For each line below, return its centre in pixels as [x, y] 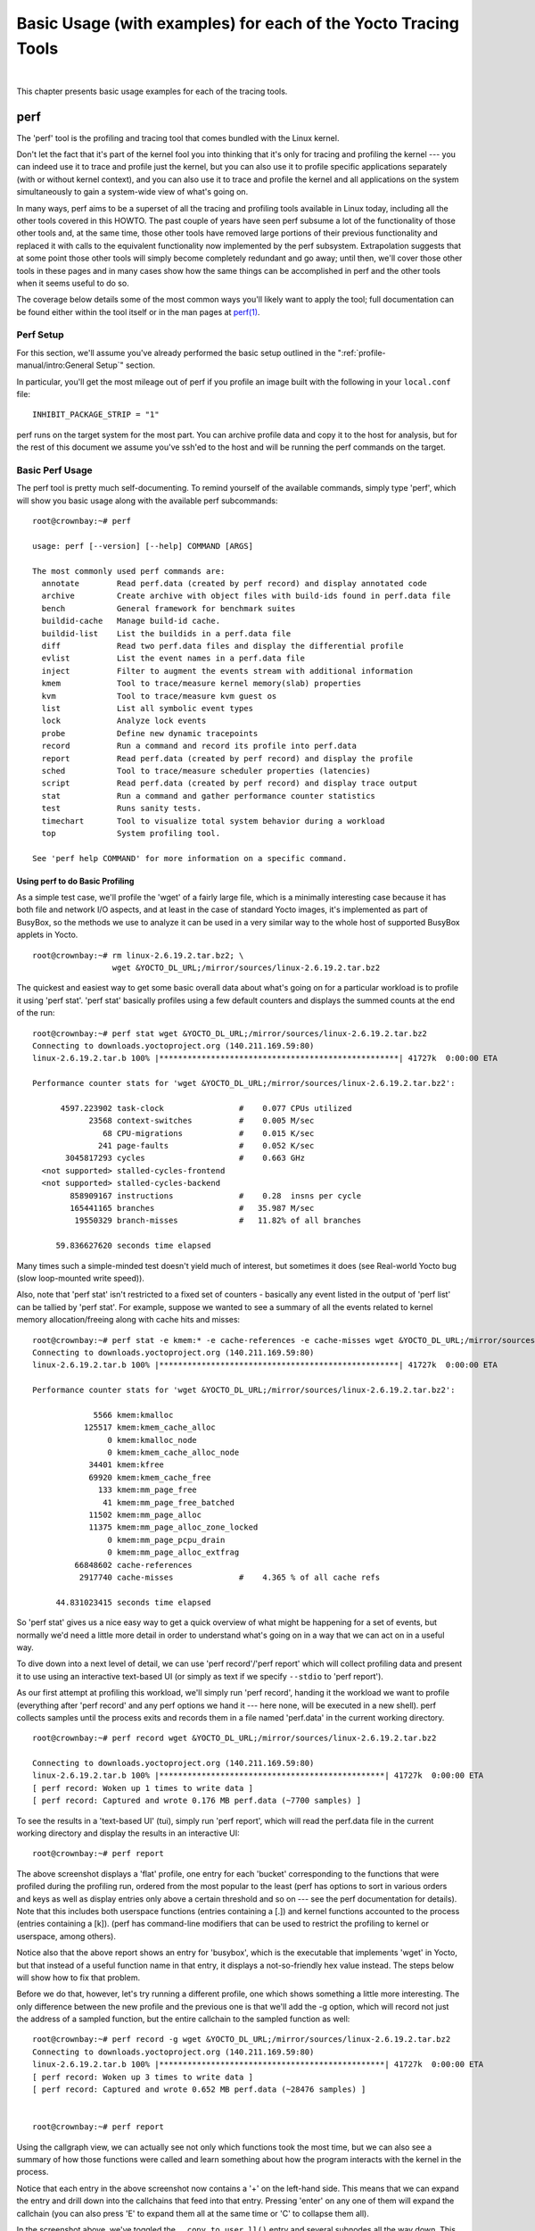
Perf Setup [40, 335]
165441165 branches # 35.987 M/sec [192, 1208]
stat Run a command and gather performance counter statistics [209, 796]
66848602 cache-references [133, 1565]
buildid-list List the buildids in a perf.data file [166, 633]
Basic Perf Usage [54, 470]
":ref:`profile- [362, 352]
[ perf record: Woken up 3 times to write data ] [143, 2077]
